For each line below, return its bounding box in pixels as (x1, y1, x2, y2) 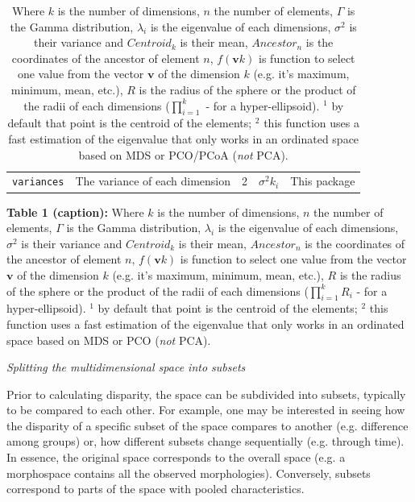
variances (12, 176, 64, 189)
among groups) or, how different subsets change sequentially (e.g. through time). (6, 433, 405, 450)
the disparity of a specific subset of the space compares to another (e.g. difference (6, 417, 409, 434)
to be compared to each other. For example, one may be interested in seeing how (6, 401, 405, 418)
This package (290, 172, 355, 189)
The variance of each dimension (75, 172, 231, 189)
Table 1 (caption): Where (6, 203, 144, 220)
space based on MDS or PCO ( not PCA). (6, 331, 211, 348)
